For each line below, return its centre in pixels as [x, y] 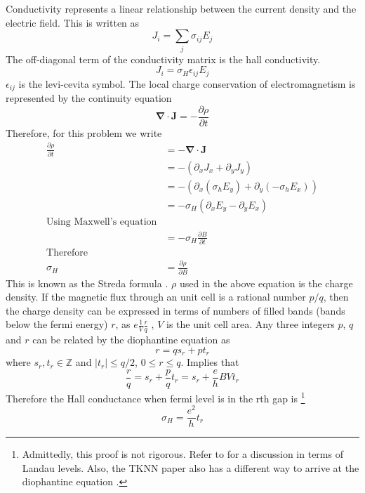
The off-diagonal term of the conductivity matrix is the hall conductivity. [163, 59]
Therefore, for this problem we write [84, 132]
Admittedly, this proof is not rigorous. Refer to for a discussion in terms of [182, 454]
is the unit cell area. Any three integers [250, 324]
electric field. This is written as [73, 22]
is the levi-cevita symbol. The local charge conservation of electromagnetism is [187, 83]
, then [336, 297]
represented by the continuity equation [89, 98]
